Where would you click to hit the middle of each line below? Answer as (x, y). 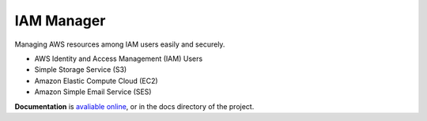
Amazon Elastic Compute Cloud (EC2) (96, 81)
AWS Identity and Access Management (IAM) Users (119, 59)
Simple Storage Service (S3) (81, 70)
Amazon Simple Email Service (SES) (93, 92)
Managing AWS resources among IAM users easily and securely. (120, 44)
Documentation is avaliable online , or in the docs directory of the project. (134, 106)
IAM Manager (60, 21)
